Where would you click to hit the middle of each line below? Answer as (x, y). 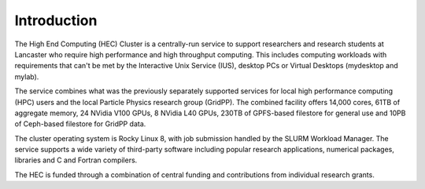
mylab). (27, 76)
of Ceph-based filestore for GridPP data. (80, 124)
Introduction (56, 20)
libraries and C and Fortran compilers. (76, 160)
